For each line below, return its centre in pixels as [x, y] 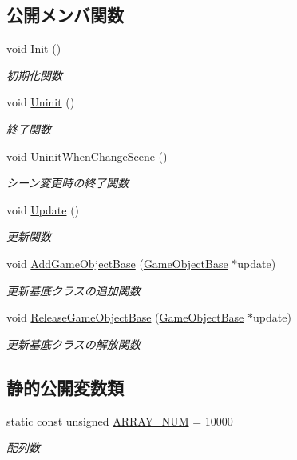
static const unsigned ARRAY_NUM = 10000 [120, 420]
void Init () [34, 48]
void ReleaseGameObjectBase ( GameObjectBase [125, 317]
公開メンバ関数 [65, 15]
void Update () [43, 209]
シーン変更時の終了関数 [68, 183]
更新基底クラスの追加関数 [73, 290]
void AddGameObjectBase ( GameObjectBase [117, 263]
